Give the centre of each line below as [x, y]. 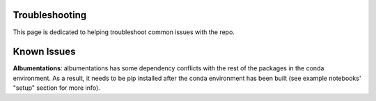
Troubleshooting [50, 15]
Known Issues [44, 52]
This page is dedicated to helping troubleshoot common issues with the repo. [124, 32]
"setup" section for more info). [56, 88]
